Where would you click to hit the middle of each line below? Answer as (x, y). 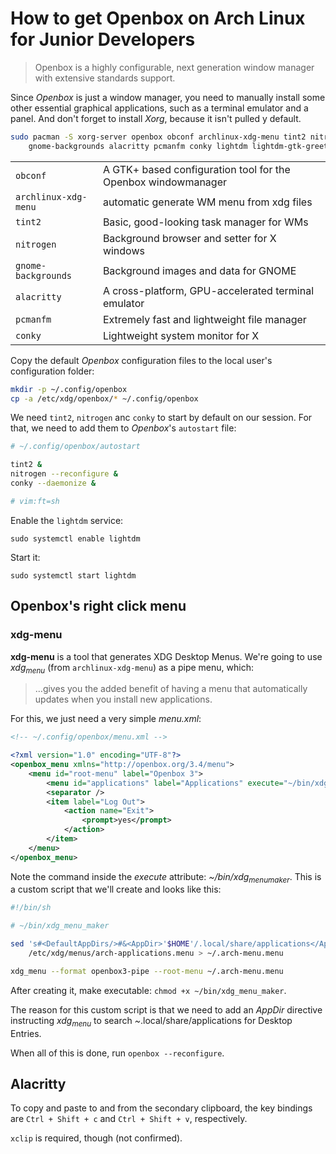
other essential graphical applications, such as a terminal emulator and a (159, 108)
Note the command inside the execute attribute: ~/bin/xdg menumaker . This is (166, 877)
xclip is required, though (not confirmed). (96, 1138)
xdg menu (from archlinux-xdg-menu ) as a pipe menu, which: (132, 668)
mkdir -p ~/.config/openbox (69, 389)
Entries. (26, 1033)
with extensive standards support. (105, 78)
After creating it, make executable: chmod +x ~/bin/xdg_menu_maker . (148, 990)
